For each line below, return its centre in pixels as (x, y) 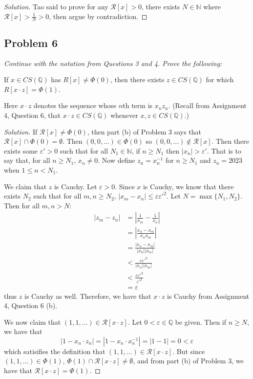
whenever (124, 115)
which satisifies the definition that (55, 351)
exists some (21, 150)
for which (220, 79)
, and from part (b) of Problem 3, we (188, 361)
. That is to (224, 150)
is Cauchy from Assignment (208, 296)
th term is (138, 105)
